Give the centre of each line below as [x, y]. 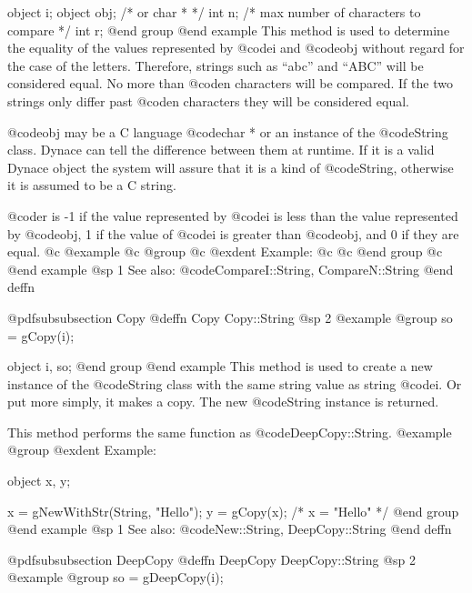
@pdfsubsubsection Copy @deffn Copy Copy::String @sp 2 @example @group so [230, 317]
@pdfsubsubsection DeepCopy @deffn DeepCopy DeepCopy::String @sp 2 [212, 559]
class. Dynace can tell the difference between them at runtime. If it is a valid [221, 150]
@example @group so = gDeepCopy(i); [115, 577]
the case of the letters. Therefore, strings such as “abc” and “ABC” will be [216, 65]
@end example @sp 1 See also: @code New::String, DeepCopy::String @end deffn [230, 529]
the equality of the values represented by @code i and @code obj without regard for [236, 48]
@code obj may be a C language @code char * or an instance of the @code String [228, 131]
